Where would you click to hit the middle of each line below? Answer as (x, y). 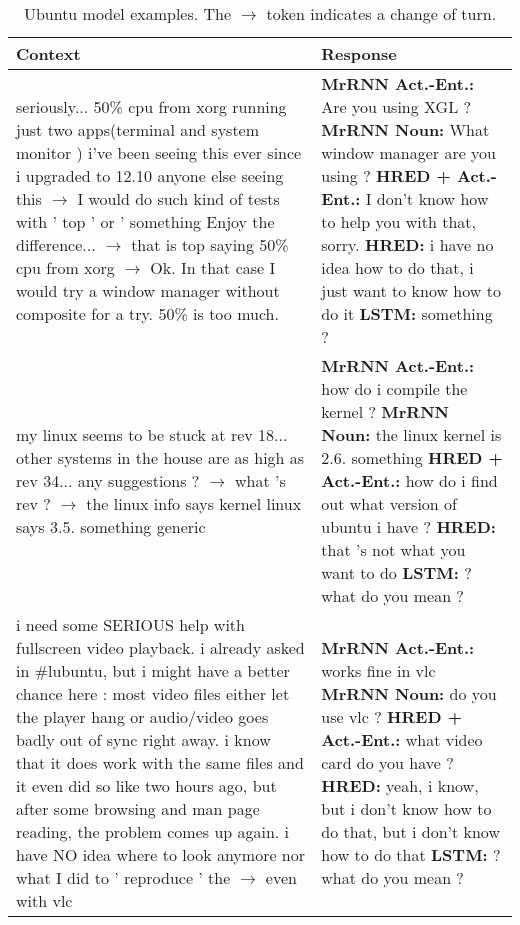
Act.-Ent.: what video (402, 739)
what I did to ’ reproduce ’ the (123, 877)
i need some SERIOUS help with (130, 624)
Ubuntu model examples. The (127, 13)
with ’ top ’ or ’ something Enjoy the (145, 221)
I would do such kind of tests (178, 198)
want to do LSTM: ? (396, 572)
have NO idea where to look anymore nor (161, 854)
